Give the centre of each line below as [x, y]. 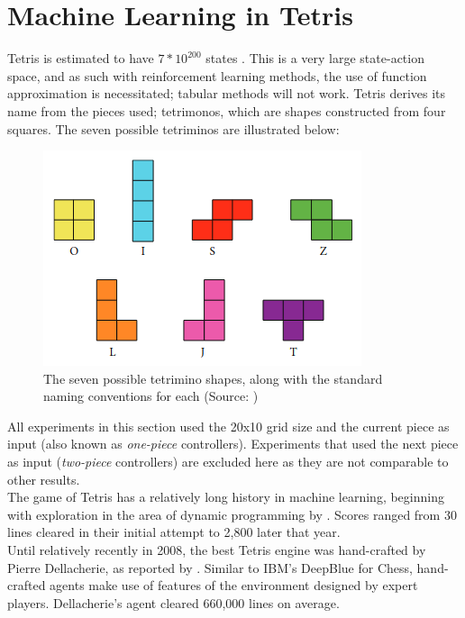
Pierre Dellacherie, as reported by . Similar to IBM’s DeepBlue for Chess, [210, 567]
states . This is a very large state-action [315, 58]
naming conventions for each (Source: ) [151, 396]
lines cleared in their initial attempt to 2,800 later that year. [174, 532]
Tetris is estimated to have [81, 58]
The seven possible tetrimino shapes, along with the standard [213, 378]
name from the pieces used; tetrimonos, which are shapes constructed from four [227, 110]
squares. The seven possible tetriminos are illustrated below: [173, 128]
